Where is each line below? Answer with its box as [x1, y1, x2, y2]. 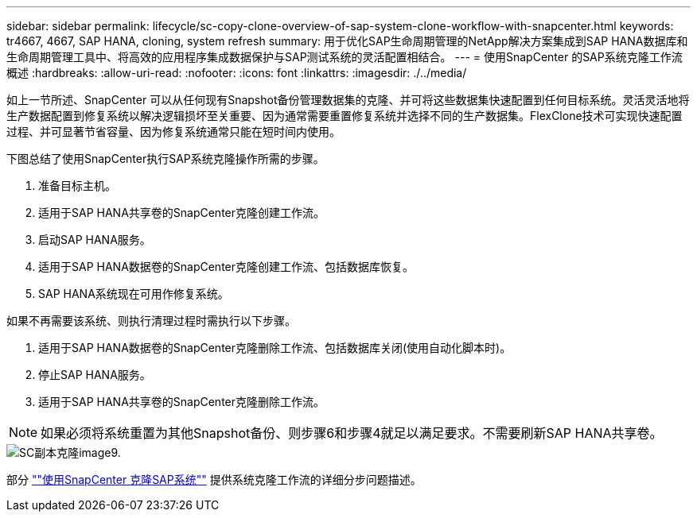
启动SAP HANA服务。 [38, 233, 151, 246]
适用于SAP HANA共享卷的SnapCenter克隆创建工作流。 [38, 206, 325, 219]
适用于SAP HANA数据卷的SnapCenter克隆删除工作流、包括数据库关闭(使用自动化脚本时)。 [38, 341, 512, 354]
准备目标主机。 [38, 179, 116, 192]
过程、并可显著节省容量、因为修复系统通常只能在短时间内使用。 [6, 125, 341, 138]
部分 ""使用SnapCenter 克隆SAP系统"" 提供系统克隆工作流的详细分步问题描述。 [6, 473, 422, 486]
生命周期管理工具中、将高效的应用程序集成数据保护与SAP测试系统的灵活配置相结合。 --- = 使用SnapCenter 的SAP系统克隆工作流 [6, 50, 683, 64]
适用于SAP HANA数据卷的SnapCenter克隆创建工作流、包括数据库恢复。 [38, 260, 415, 273]
